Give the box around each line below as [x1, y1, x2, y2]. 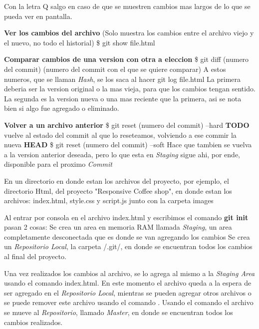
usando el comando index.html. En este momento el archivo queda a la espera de [4, 278, 252, 288]
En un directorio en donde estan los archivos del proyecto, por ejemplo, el [4, 175, 229, 186]
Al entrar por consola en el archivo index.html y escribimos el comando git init [4, 212, 249, 222]
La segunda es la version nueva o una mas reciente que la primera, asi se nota [4, 93, 242, 103]
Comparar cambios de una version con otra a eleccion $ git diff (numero [4, 54, 249, 64]
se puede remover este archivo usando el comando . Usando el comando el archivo [4, 297, 254, 308]
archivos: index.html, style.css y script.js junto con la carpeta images [4, 195, 214, 206]
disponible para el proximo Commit [4, 159, 112, 169]
